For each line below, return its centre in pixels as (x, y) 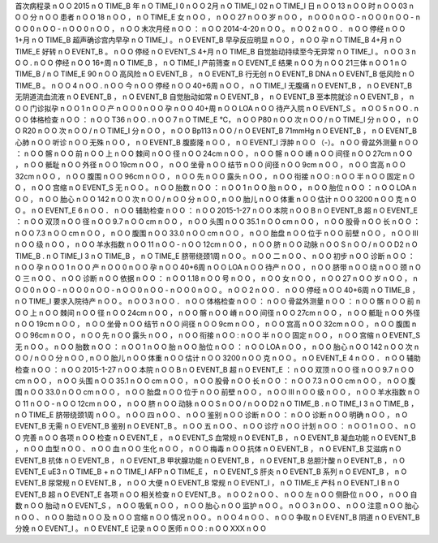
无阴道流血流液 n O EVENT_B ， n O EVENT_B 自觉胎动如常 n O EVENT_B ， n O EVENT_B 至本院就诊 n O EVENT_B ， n (215, 97)
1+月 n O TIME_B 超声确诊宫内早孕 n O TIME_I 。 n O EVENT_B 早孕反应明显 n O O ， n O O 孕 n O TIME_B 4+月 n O (208, 40)
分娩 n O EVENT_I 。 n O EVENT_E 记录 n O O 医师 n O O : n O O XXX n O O (141, 528)
